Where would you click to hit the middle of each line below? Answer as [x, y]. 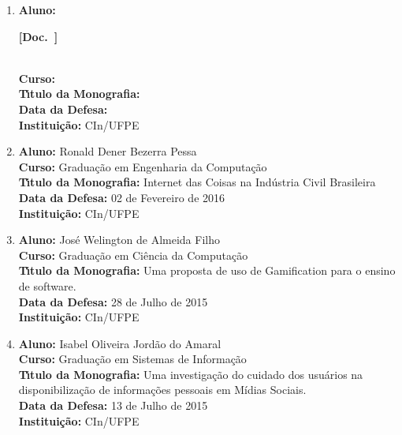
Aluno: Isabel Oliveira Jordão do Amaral [120, 343]
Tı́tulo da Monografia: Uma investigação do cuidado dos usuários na [191, 374]
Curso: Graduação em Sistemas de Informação [132, 359]
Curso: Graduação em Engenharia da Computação [143, 166]
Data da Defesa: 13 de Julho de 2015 [113, 405]
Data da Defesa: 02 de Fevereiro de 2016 [122, 197]
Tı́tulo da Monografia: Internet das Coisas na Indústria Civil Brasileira [197, 182]
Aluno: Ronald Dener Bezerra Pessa [108, 151]
